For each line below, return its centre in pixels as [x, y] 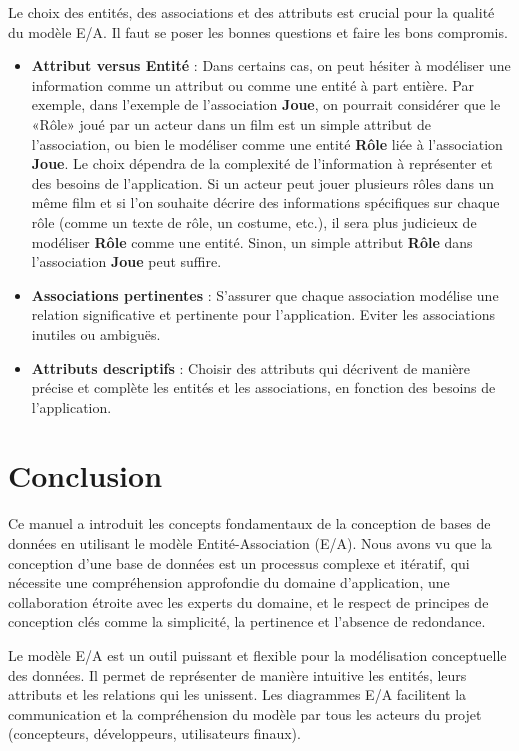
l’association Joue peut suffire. [126, 261]
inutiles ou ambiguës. [96, 333]
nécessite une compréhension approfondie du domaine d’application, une [229, 582]
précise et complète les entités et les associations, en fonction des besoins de [263, 387]
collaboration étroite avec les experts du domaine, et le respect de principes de [248, 601]
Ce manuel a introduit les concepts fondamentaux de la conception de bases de [249, 523]
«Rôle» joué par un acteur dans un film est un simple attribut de [231, 123]
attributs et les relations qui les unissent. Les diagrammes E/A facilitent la [237, 694]
